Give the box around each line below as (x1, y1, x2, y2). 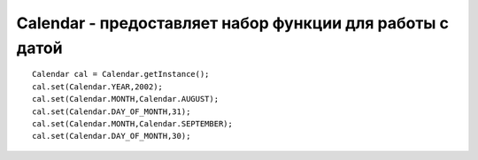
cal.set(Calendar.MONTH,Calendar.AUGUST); (32, 94, 220, 104)
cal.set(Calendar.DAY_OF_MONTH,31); (32, 106, 191, 117)
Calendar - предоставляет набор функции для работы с (16, 13, 449, 33)
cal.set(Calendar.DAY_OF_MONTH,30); (32, 131, 191, 141)
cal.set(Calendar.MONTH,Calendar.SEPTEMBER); (32, 118, 234, 128)
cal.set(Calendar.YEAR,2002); (32, 81, 164, 92)
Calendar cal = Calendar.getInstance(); (32, 69, 210, 80)
